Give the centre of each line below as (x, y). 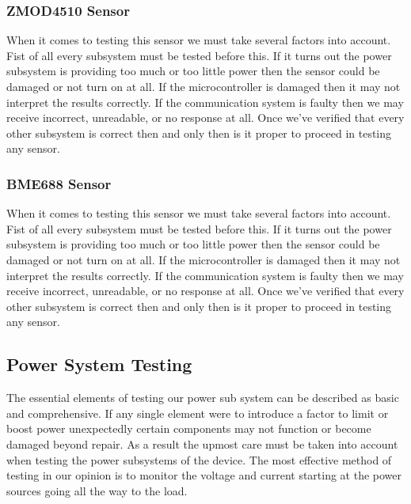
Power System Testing (99, 364)
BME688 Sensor (59, 183)
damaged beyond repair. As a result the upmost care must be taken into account (202, 443)
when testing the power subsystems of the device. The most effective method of (199, 459)
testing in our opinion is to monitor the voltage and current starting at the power (204, 475)
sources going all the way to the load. (97, 490)
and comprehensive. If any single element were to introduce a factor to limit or (198, 413)
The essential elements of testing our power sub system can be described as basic (203, 398)
